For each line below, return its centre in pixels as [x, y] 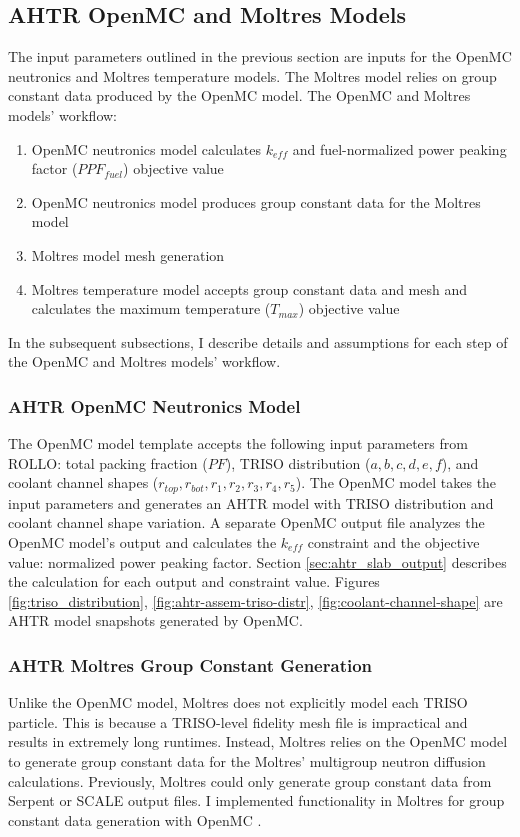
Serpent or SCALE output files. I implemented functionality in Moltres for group [256, 800]
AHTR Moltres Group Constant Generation [190, 664]
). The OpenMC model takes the [396, 482]
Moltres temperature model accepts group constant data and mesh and [249, 288]
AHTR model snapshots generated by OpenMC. [155, 620]
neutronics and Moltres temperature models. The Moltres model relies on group [252, 75]
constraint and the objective [393, 541]
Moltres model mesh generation [128, 254]
